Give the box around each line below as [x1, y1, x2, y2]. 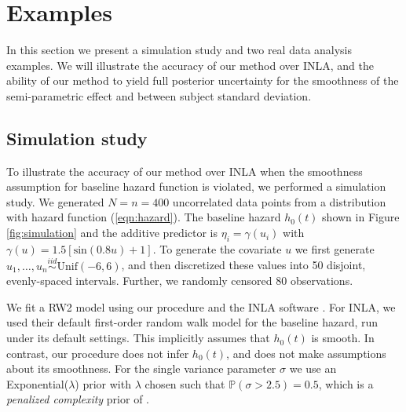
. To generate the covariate [152, 240, 282, 257]
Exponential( [6, 375, 69, 392]
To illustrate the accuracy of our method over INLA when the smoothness [6, 162, 363, 179]
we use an [289, 360, 337, 377]
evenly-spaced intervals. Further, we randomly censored [6, 272, 272, 289]
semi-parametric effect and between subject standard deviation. [6, 87, 312, 104]
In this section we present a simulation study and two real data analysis [6, 42, 353, 58]
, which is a [318, 375, 374, 392]
